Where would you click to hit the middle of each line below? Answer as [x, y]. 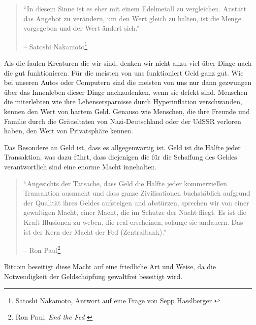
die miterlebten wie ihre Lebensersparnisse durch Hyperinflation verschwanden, [123, 102]
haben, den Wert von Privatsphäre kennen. [69, 131]
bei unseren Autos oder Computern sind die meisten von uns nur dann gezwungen [128, 82]
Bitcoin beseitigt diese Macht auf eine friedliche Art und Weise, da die [110, 266]
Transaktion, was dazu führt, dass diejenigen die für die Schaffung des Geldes [121, 157]
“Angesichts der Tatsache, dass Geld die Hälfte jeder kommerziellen [125, 183]
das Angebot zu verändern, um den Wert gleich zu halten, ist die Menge [132, 18]
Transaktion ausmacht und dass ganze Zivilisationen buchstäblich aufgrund [137, 193]
